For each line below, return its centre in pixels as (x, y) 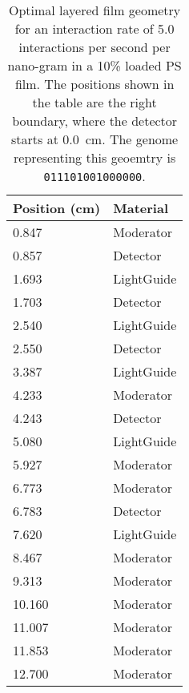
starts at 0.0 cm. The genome (95, 139)
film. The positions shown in (94, 84)
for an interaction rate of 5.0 (94, 28)
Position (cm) (57, 208)
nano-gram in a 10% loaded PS (94, 65)
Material (141, 208)
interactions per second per (94, 47)
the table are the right (94, 102)
